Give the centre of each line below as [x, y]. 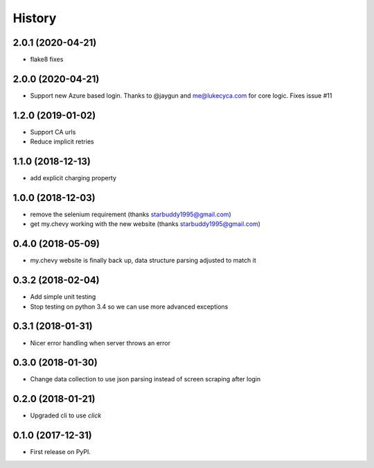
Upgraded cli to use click [66, 415]
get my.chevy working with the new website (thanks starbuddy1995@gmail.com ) [145, 224]
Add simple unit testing [63, 297]
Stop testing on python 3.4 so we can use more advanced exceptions [129, 306]
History [35, 18]
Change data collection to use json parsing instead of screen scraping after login [145, 379]
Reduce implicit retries [62, 141]
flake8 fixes [47, 60]
